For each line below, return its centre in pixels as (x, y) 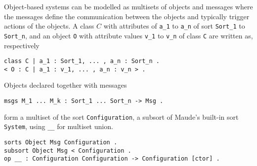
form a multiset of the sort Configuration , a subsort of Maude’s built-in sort (121, 116)
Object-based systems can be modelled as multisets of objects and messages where (128, 6)
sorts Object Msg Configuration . (61, 142)
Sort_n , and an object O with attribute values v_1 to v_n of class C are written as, (128, 35)
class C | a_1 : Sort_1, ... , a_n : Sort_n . (82, 61)
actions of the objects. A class (49, 26)
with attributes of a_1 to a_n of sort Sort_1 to (174, 26)
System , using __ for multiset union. (59, 126)
